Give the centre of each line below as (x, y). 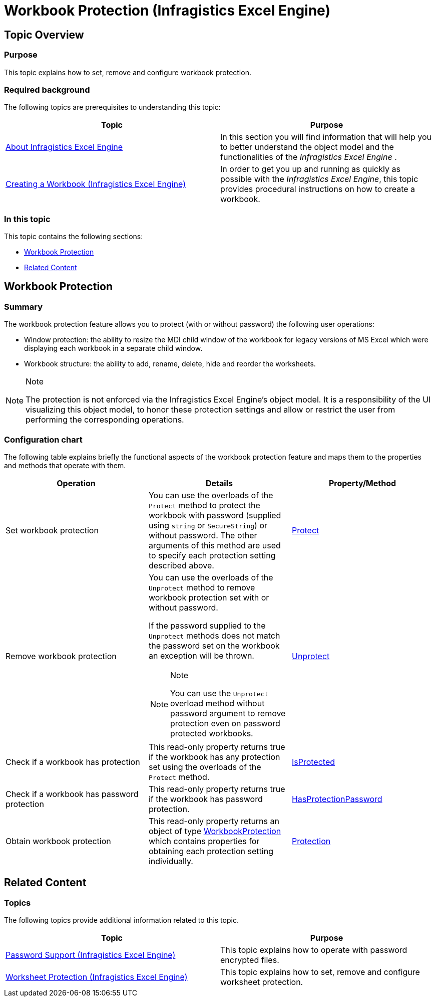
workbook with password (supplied (215, 516)
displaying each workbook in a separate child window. (113, 348)
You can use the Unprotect (220, 693)
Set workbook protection (52, 531)
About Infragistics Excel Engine (64, 147)
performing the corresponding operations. (105, 420)
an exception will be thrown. (201, 656)
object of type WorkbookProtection (215, 831)
